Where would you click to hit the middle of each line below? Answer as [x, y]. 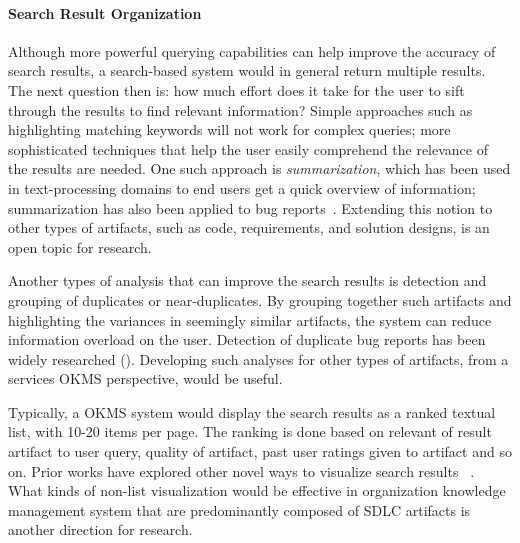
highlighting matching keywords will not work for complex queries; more [229, 129]
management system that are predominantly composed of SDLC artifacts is [239, 509]
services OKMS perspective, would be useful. [145, 378]
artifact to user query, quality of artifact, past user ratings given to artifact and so [260, 451]
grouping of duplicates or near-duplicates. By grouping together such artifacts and [260, 299]
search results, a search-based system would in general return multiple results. [247, 70]
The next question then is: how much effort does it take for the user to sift [236, 89]
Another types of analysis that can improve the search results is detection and [247, 280]
